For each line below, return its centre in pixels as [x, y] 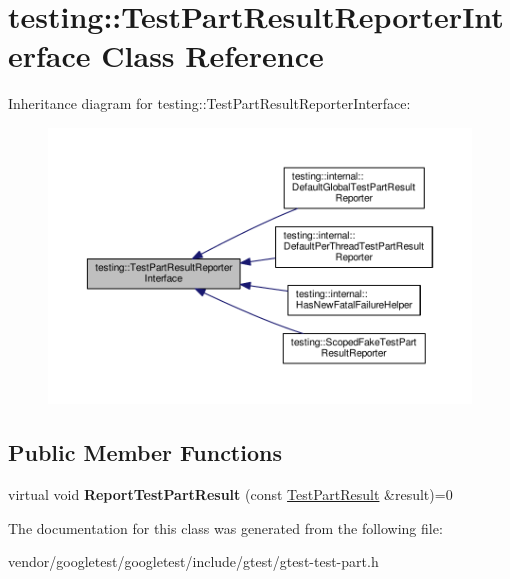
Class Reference [212, 55]
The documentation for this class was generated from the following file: [225, 527]
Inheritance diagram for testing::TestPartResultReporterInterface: [209, 103]
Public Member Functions [145, 452]
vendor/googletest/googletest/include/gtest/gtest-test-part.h [193, 561]
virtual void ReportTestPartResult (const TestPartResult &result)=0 [230, 494]
